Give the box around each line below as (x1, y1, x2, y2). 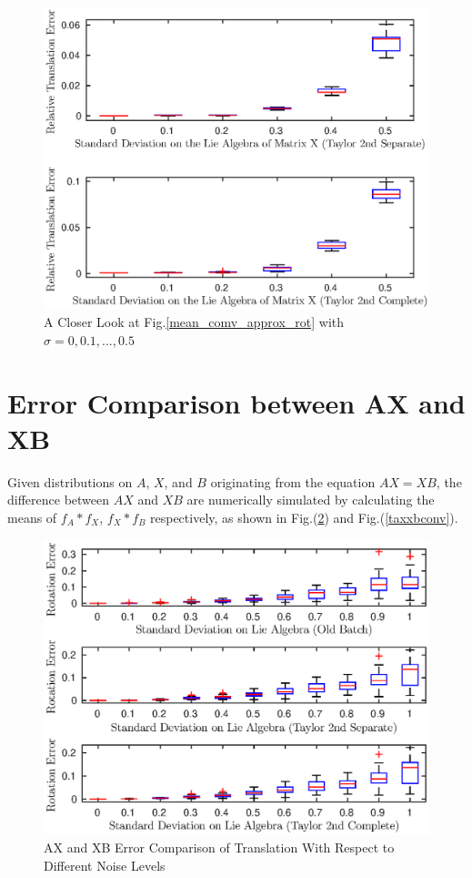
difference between (7, 490, 110, 509)
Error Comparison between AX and (7, 383, 466, 421)
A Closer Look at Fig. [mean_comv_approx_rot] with (44, 312, 345, 332)
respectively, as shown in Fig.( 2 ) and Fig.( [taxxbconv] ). (150, 507, 458, 526)
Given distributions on (7, 472, 133, 491)
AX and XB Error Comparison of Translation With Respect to (44, 838, 395, 857)
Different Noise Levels (44, 855, 166, 874)
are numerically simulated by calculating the (186, 490, 435, 509)
